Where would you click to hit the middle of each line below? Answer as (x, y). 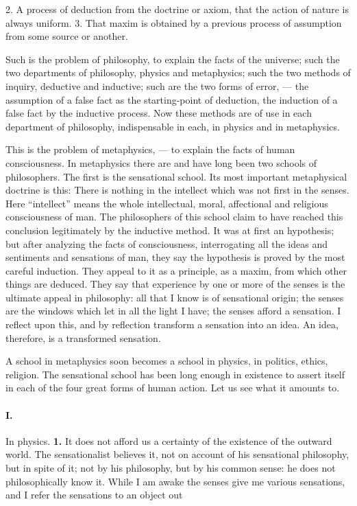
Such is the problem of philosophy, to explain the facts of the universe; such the (173, 59)
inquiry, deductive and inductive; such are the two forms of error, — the (157, 85)
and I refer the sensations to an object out (94, 495)
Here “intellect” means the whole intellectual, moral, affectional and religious (167, 203)
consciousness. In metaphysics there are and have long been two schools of (161, 162)
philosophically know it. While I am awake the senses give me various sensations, (175, 481)
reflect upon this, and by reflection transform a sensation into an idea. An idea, (172, 324)
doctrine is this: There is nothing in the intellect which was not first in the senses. (177, 190)
